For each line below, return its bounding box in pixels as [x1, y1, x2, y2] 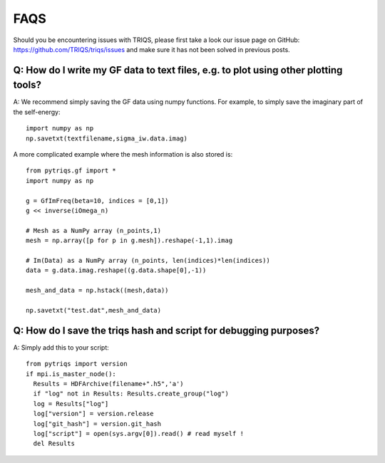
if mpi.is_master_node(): [26, 370, 117, 378]
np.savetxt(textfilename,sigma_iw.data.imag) [26, 134, 188, 142]
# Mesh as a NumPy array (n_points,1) [26, 227, 162, 234]
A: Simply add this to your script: [13, 343, 110, 352]
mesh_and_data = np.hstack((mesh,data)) [26, 286, 169, 295]
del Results [33, 439, 75, 448]
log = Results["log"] [33, 400, 109, 407]
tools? [13, 79, 42, 91]
